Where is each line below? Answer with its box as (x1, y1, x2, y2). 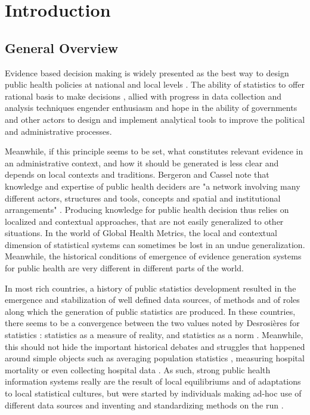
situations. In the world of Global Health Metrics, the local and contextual (5, 227, 277, 239)
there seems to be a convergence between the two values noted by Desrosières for (5, 317, 300, 329)
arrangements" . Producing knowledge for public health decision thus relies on (5, 203, 289, 216)
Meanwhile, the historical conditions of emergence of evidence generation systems (5, 250, 302, 262)
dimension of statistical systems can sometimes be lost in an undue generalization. (5, 238, 305, 250)
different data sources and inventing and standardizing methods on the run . (5, 398, 284, 411)
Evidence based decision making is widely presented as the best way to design (5, 66, 289, 79)
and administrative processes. (5, 125, 112, 137)
